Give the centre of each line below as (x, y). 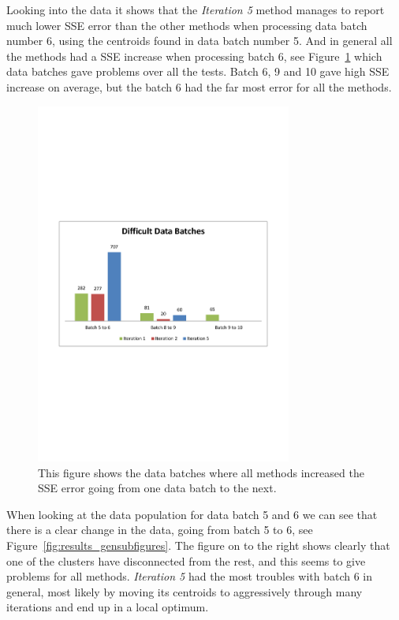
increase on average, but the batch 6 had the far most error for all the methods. (199, 86)
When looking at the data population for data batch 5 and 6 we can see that (192, 514)
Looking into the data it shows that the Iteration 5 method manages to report (196, 9)
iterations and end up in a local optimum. (108, 607)
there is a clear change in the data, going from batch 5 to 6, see (160, 530)
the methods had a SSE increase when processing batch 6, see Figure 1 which (194, 56)
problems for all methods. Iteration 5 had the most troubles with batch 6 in (190, 576)
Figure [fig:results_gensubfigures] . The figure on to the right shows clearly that (198, 545)
